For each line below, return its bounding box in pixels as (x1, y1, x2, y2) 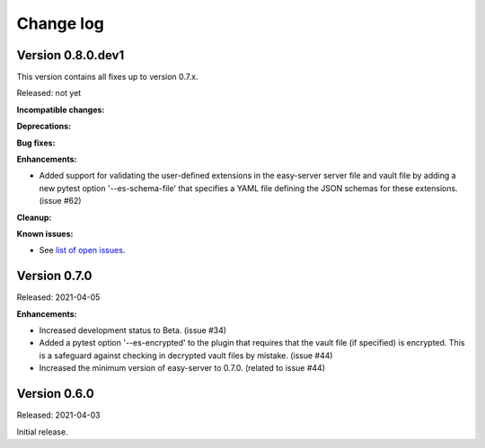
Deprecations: (16, 121, 72, 132)
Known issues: (16, 228, 74, 239)
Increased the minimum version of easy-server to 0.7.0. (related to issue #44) (39, 363, 325, 373)
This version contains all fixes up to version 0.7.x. (16, 72, 198, 83)
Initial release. (16, 426, 68, 437)
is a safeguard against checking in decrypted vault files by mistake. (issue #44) (39, 350, 333, 361)
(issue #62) (39, 196, 82, 206)
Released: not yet (16, 88, 82, 99)
